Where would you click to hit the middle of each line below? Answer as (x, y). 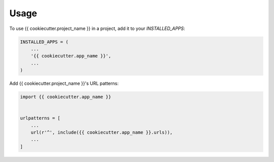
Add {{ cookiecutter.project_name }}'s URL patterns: (64, 83)
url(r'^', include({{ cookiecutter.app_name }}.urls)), (102, 133)
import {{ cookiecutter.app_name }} (66, 97)
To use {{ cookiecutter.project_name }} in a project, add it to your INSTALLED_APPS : (97, 28)
